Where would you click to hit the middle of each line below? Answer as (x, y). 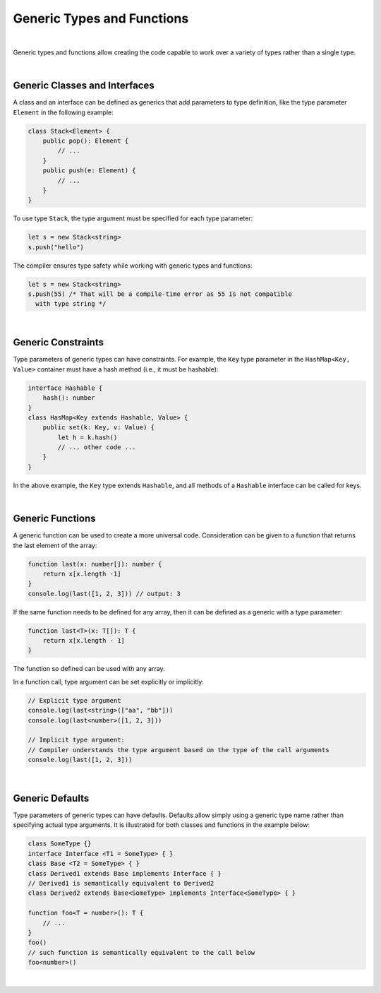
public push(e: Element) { (90, 171)
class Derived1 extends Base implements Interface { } (125, 873)
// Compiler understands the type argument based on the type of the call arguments (179, 750)
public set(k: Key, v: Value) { (99, 428)
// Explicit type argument (74, 700)
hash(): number (69, 398)
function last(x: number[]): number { (95, 564)
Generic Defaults (51, 798)
